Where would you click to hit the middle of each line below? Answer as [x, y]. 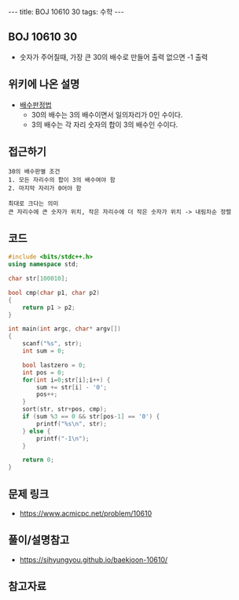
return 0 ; [39, 460]
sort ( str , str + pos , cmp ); [65, 409]
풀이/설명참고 [39, 540]
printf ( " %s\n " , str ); [72, 423]
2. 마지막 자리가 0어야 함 [45, 188]
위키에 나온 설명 [44, 84]
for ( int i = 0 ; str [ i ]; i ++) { [66, 380]
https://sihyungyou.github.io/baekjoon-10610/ [94, 559]
